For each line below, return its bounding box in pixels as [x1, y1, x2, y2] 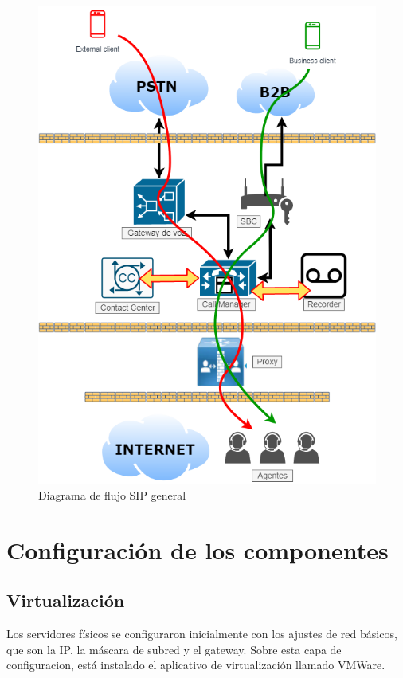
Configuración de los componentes [6, 533, 389, 566]
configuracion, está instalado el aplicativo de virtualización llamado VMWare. [6, 656, 385, 673]
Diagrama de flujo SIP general [38, 486, 186, 503]
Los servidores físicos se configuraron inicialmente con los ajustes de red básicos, [6, 625, 397, 642]
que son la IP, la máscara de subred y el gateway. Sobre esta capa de [6, 641, 342, 657]
